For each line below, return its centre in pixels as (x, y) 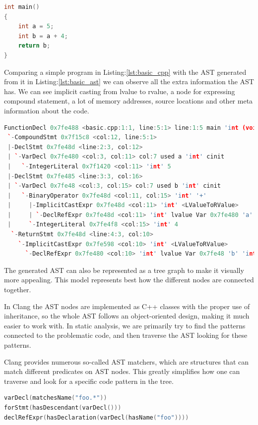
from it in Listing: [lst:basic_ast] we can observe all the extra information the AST (129, 81)
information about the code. (47, 110)
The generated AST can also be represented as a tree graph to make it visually (124, 270)
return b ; (34, 46)
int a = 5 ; (36, 27)
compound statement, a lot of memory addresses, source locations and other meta (129, 101)
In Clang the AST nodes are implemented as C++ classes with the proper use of (127, 306)
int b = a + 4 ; (43, 36)
